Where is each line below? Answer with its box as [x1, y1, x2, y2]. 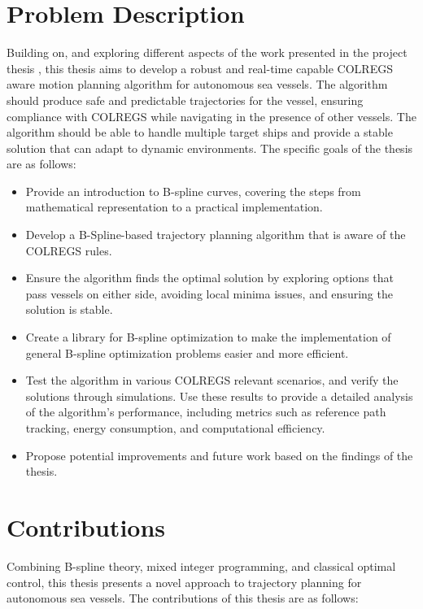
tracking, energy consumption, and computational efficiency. [25, 420, 325, 436]
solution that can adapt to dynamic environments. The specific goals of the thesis [7, 139, 413, 156]
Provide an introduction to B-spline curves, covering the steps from [25, 182, 361, 199]
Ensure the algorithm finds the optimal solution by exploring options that [25, 269, 394, 286]
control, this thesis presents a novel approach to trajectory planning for [7, 573, 362, 590]
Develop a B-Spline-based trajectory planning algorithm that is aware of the [25, 226, 406, 243]
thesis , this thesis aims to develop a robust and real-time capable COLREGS [7, 59, 393, 76]
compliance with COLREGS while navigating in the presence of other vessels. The [7, 107, 416, 124]
